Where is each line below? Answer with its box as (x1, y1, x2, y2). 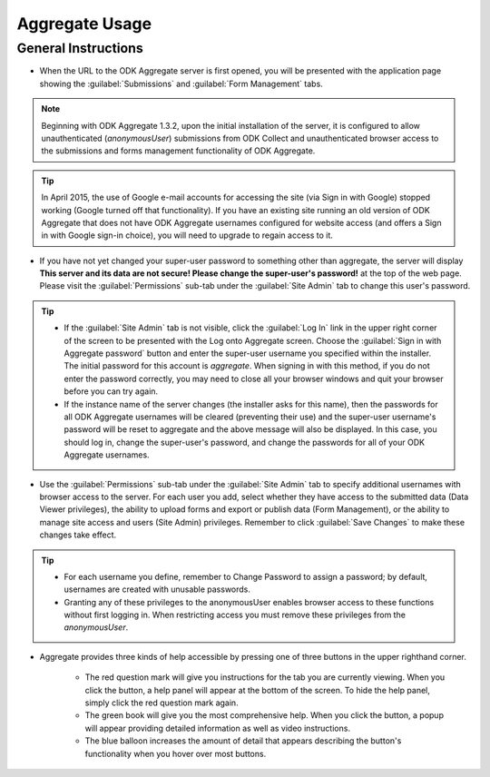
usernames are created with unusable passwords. (64, 584, 251, 595)
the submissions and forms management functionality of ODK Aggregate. (41, 145, 316, 156)
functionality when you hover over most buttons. (84, 748, 267, 759)
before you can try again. (64, 386, 159, 397)
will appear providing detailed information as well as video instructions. (84, 723, 351, 733)
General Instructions (16, 40, 144, 56)
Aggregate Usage (16, 14, 152, 34)
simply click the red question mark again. (84, 697, 240, 708)
